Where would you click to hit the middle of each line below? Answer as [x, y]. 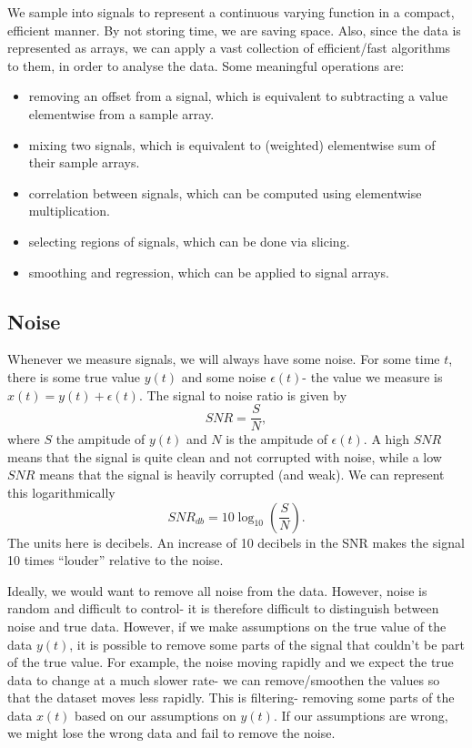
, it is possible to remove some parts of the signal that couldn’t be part [267, 644]
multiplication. [69, 211]
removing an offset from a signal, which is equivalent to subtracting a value [238, 96]
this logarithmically [61, 492]
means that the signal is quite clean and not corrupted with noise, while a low [225, 456]
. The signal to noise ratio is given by [243, 394]
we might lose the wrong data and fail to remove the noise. [171, 733]
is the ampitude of [276, 439]
